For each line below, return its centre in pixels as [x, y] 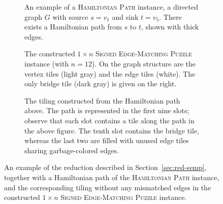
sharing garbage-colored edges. [72, 150]
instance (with [47, 63]
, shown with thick [170, 27]
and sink [125, 16]
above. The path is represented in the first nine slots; [107, 110]
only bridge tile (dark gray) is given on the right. [101, 83]
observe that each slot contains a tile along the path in [109, 120]
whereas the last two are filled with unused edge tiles [107, 140]
